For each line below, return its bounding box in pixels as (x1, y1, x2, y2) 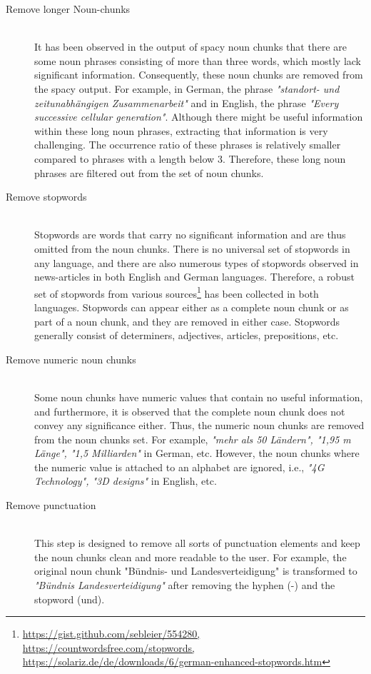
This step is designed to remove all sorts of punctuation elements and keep (34, 535, 360, 550)
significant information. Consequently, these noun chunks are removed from (34, 67, 363, 82)
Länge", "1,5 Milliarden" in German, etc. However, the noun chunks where (34, 446, 360, 461)
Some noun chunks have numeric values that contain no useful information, (34, 389, 363, 404)
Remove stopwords (6, 189, 87, 204)
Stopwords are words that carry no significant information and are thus (34, 227, 346, 242)
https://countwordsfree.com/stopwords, (22, 640, 195, 655)
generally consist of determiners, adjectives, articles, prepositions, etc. (34, 328, 339, 343)
